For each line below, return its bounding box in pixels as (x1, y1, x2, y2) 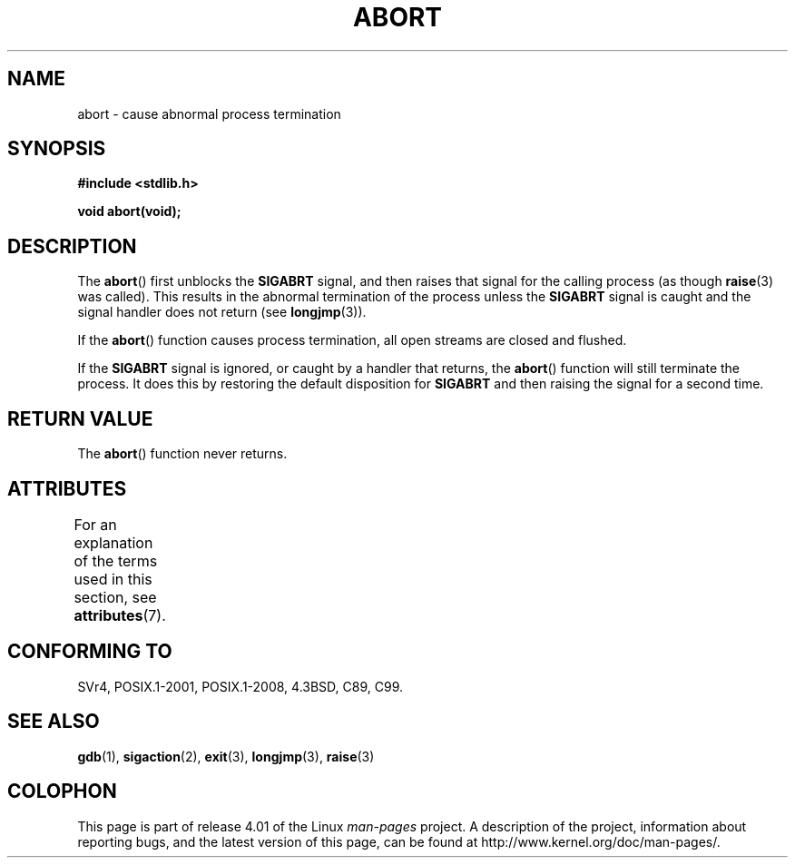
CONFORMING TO (7, 640, 172, 663)
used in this (74, 569, 152, 588)
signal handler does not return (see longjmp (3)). (77, 304, 367, 320)
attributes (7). (74, 605, 166, 624)
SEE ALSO (7, 710, 100, 733)
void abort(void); (77, 203, 182, 220)
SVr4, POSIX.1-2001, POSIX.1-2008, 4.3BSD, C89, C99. (77, 678, 404, 694)
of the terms (74, 551, 158, 570)
